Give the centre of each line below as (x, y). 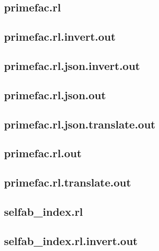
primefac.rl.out (43, 153)
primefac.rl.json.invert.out (72, 65)
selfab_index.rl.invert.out (71, 240)
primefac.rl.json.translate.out (80, 124)
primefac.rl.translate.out (68, 182)
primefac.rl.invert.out (60, 36)
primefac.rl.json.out (55, 94)
